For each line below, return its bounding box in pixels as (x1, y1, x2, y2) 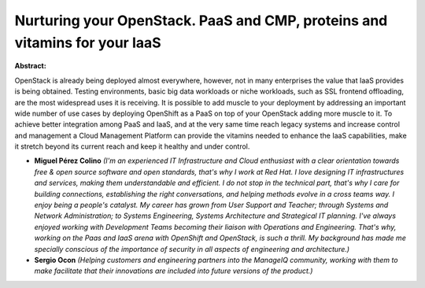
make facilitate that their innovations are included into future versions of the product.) (34, 266, 313, 275)
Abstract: (14, 61, 46, 71)
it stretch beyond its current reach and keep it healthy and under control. (14, 142, 250, 151)
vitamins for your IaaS (14, 34, 161, 51)
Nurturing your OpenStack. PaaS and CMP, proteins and (14, 12, 388, 29)
